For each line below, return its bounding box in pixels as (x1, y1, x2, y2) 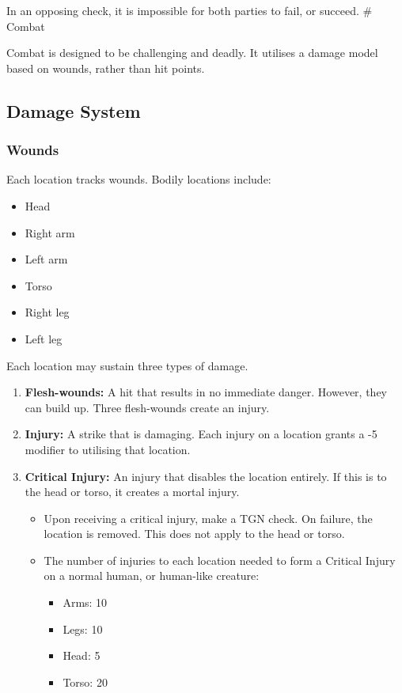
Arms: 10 (63, 594, 108, 611)
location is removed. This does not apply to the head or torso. (44, 525, 345, 542)
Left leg (25, 330, 63, 346)
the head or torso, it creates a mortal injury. (25, 483, 240, 500)
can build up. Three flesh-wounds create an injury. (25, 399, 270, 415)
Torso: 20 (63, 673, 108, 690)
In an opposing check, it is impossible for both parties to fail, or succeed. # (6, 2, 373, 18)
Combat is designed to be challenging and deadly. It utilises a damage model (6, 44, 378, 61)
